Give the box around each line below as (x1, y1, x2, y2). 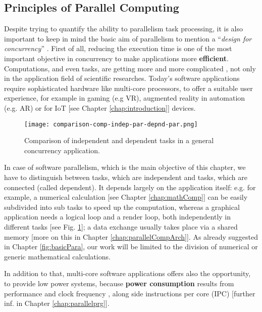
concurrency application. (24, 145, 100, 155)
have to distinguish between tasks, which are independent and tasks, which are (4, 171, 247, 182)
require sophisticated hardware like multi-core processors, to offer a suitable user (4, 82, 253, 93)
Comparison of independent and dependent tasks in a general (24, 135, 214, 146)
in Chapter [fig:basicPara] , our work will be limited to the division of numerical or (4, 241, 258, 252)
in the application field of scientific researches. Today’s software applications (4, 73, 240, 83)
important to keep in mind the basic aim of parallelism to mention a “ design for (4, 33, 252, 43)
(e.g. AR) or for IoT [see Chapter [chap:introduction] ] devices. (4, 102, 196, 113)
